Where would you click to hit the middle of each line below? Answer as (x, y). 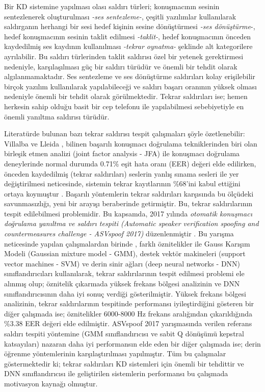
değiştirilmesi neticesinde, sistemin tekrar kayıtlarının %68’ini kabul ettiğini (122, 183)
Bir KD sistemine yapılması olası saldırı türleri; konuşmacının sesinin (112, 6)
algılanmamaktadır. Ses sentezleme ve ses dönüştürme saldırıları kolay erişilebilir (130, 76)
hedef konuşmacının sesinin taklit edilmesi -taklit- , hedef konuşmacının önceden (128, 36)
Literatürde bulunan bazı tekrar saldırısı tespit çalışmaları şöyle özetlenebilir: (125, 133)
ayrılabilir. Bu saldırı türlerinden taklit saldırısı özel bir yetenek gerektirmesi (124, 56)
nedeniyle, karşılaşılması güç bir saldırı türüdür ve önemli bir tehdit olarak (121, 66)
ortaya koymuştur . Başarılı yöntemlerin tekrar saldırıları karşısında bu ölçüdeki (129, 193)
